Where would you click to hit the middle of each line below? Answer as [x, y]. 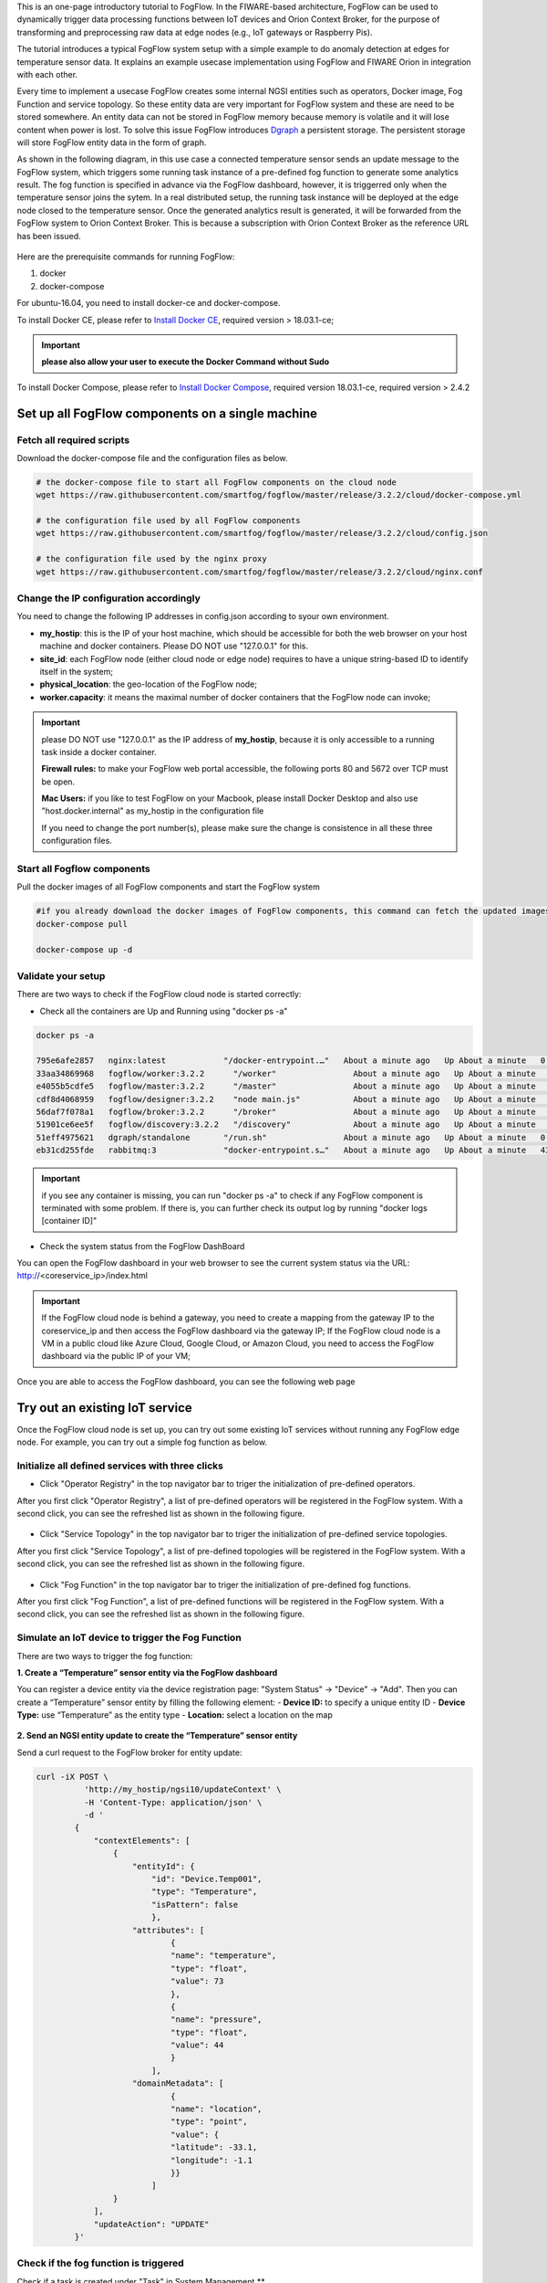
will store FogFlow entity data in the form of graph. [112, 142]
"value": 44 [197, 2045]
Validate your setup [61, 975]
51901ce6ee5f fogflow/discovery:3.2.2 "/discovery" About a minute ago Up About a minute [286, 1125]
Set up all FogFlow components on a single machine [167, 413]
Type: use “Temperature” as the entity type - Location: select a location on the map [175, 1715]
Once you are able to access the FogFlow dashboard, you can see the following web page [186, 1381]
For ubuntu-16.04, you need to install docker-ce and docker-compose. [149, 303]
